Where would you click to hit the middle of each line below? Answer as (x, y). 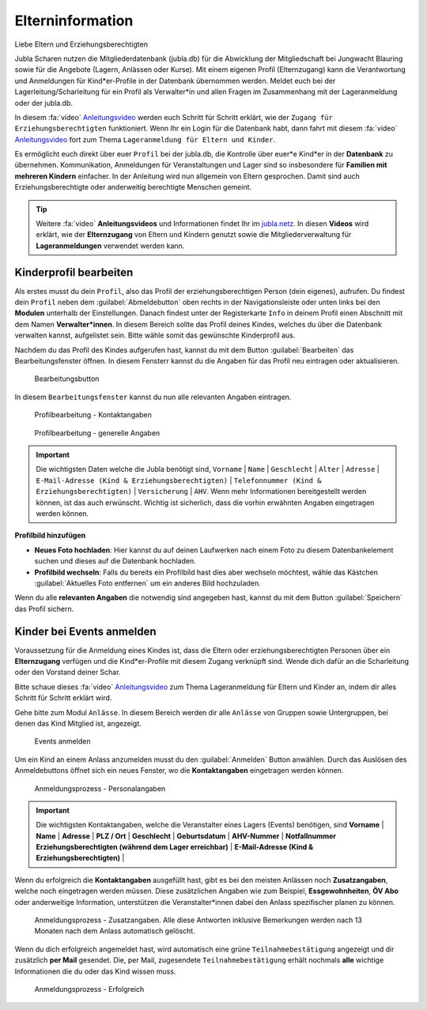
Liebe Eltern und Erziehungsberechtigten (81, 44)
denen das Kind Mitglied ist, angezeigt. (78, 723)
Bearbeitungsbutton (67, 379)
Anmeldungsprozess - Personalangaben (100, 788)
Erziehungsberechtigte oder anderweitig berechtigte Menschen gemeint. (133, 187)
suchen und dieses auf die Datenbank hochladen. (115, 561)
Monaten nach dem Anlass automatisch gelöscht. (115, 931)
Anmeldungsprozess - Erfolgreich (89, 989)
